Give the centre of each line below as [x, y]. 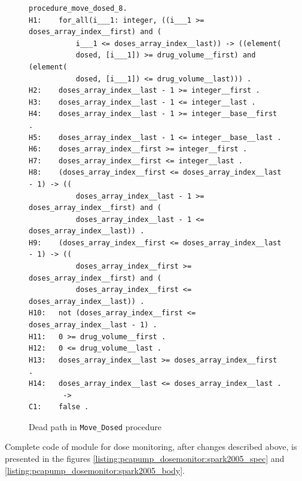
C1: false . [59, 407]
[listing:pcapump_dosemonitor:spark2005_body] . [95, 470]
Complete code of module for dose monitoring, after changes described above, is [151, 447]
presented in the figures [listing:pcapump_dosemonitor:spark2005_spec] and [145, 459]
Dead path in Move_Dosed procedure [95, 426]
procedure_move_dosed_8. [78, 8]
